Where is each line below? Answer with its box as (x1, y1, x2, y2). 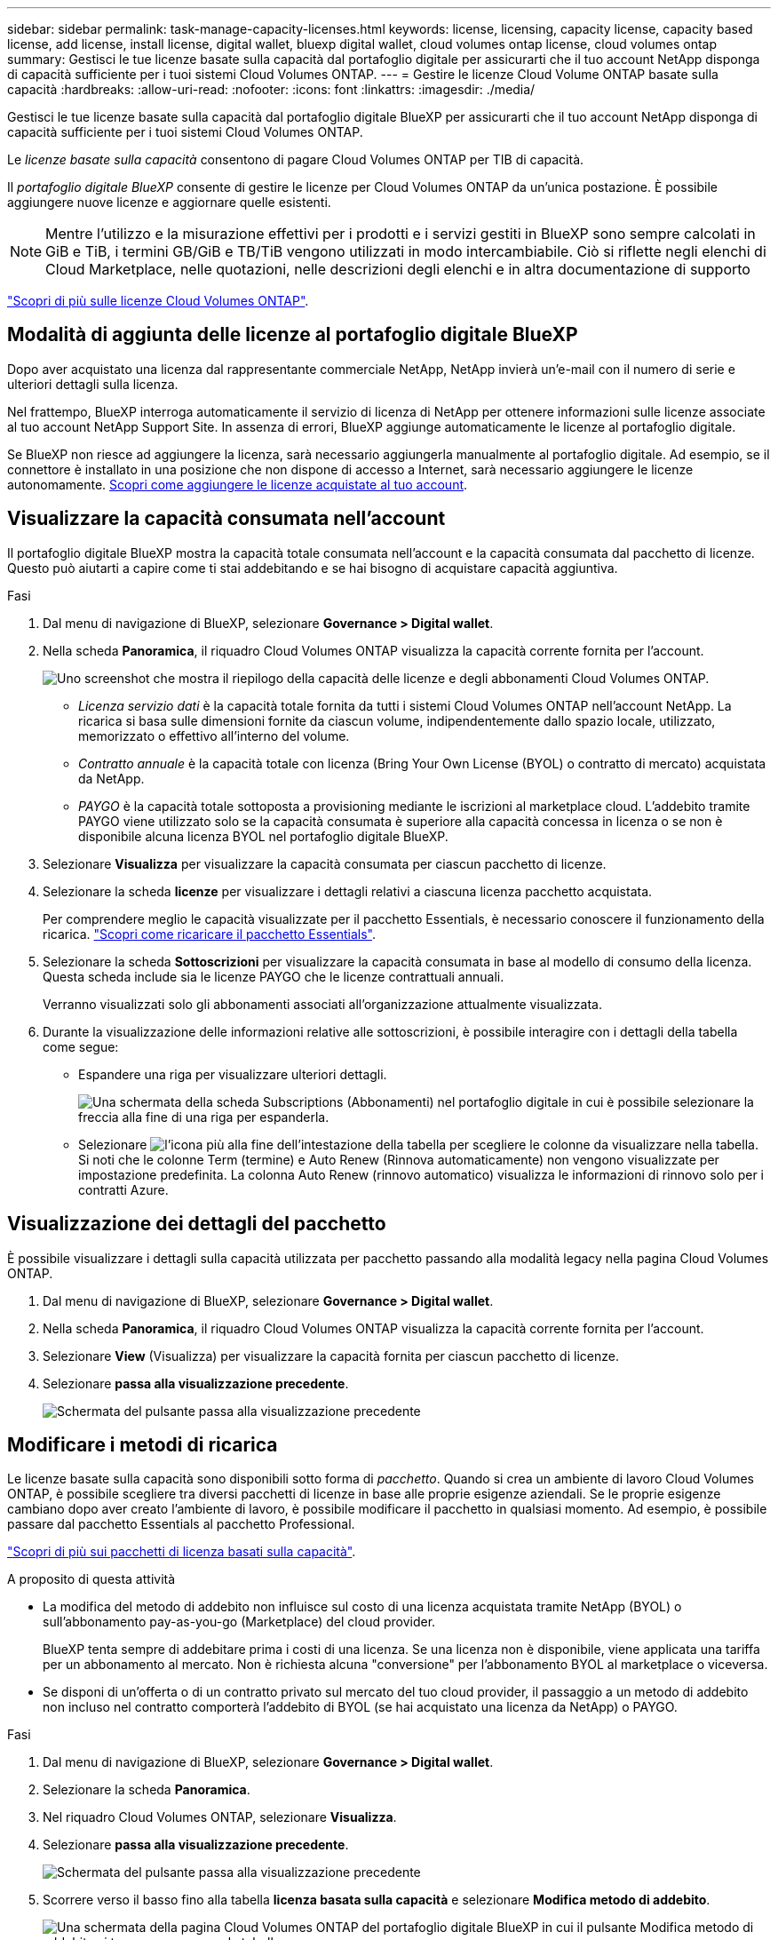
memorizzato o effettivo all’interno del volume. (78, 727, 350, 743)
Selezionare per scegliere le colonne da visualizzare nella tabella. (78, 1136, 758, 1152)
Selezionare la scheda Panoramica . (43, 1782, 250, 1798)
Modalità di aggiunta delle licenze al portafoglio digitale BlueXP (7, 323, 578, 346)
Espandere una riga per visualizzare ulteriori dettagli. (78, 1066, 387, 1082)
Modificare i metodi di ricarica (7, 1433, 278, 1456)
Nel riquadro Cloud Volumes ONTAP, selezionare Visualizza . (43, 1809, 397, 1825)
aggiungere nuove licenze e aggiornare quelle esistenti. (7, 195, 331, 210)
